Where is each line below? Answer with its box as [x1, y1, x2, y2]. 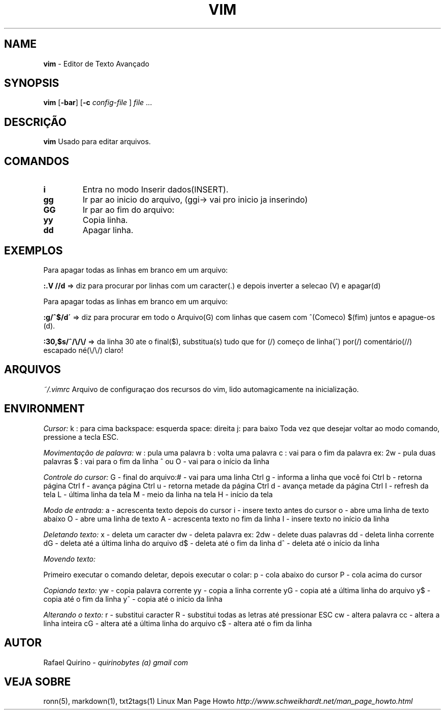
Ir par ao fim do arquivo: [82, 205, 175, 215]
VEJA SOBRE [4, 675, 71, 688]
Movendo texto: [43, 554, 96, 563]
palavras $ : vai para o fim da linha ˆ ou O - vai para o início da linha [43, 457, 270, 466]
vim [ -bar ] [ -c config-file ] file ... [43, 98, 152, 107]
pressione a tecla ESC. [43, 432, 119, 441]
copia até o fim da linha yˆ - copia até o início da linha [43, 594, 222, 603]
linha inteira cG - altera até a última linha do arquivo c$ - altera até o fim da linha [43, 619, 312, 628]
